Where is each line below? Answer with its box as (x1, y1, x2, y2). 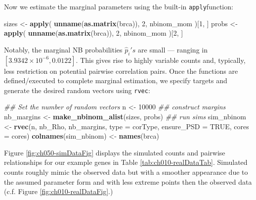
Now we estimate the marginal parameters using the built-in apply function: (4, 1, 233, 11)
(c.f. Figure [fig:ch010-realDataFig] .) (4, 186, 113, 197)
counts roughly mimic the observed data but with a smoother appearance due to (4, 167, 248, 177)
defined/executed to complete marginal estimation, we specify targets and (4, 75, 227, 86)
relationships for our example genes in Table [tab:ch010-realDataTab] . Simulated (4, 157, 248, 167)
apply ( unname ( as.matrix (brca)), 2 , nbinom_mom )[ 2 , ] (4, 28, 183, 38)
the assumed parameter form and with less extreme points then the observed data (4, 176, 252, 187)
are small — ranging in (138, 44, 208, 54)
